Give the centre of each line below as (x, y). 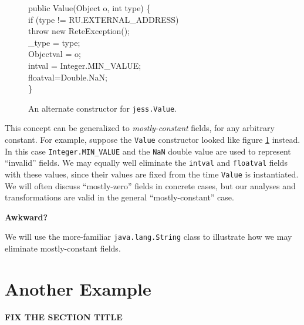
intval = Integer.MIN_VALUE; (85, 65)
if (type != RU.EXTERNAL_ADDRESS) (104, 19)
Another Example (78, 288)
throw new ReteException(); (79, 31)
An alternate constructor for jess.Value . (103, 108)
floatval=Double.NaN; (68, 77)
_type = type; (54, 42)
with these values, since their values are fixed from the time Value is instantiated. (152, 174)
